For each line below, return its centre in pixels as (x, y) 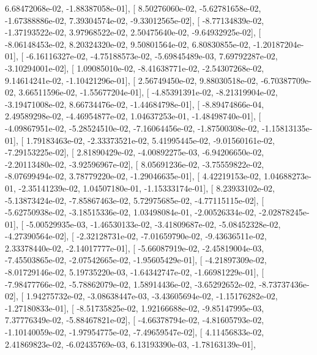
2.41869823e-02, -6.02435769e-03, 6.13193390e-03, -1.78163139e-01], (130, 344)
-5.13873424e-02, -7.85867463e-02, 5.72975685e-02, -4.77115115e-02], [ (135, 200)
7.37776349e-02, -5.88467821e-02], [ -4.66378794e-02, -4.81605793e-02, (135, 320)
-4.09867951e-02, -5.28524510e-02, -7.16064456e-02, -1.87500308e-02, (132, 128)
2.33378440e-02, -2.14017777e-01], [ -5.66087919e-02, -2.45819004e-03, (135, 248)
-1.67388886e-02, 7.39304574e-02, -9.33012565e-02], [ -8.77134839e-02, (135, 20)
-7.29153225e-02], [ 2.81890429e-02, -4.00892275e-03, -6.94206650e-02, (135, 152)
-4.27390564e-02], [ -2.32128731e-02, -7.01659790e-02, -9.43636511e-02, (136, 236)
